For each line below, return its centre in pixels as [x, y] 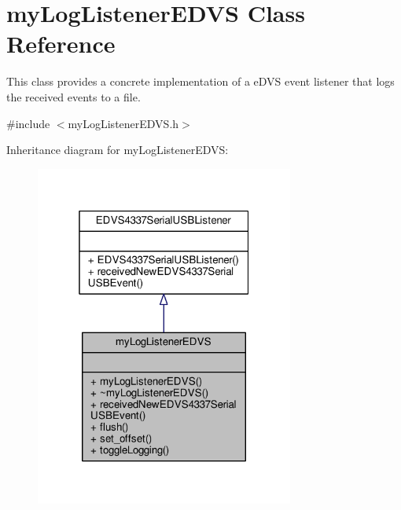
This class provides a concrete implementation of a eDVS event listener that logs [200, 81]
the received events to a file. [74, 96]
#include [28, 123]
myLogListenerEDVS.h [123, 123]
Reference [61, 44]
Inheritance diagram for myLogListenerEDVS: [118, 150]
